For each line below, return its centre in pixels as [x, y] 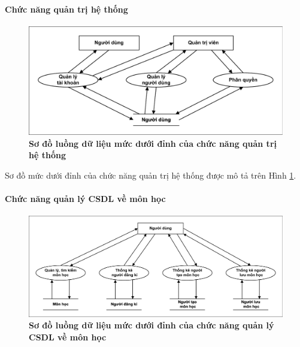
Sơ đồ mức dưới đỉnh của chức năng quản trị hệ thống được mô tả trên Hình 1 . [151, 175]
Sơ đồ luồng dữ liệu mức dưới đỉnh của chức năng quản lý [151, 325]
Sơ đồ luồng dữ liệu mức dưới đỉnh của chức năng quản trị [153, 143]
